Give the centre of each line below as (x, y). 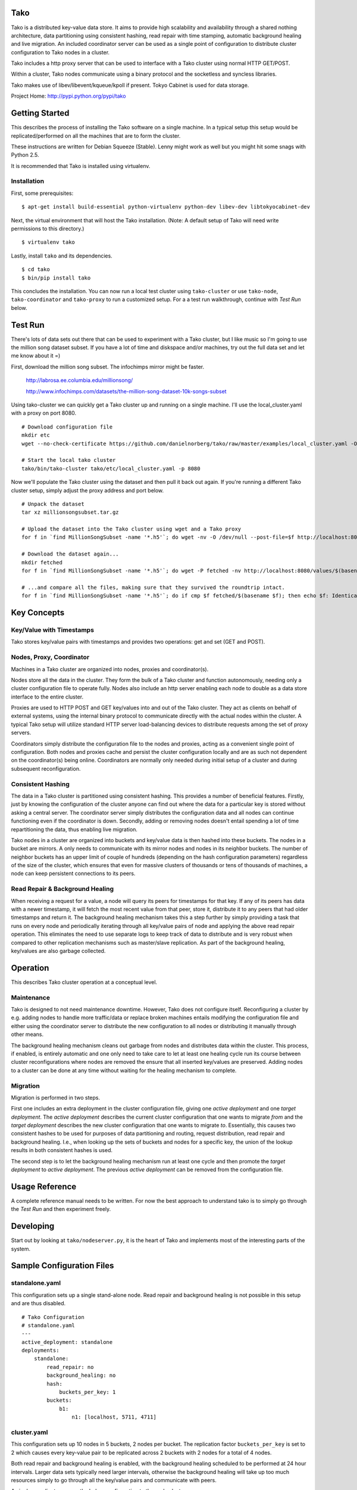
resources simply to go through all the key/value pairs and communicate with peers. (114, 1480)
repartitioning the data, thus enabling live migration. (74, 829)
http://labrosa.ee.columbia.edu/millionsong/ (79, 380)
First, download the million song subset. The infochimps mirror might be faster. (108, 367)
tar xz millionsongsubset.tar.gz (70, 512)
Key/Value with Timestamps (53, 630)
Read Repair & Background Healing (62, 889)
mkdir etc (36, 435)
